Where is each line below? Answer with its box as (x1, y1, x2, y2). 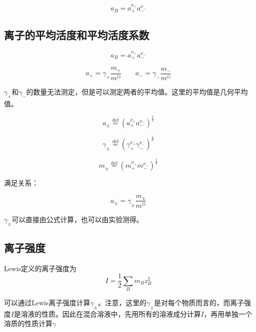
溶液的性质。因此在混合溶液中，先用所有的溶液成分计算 (21, 308, 201, 319)
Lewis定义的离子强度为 (4, 263, 77, 273)
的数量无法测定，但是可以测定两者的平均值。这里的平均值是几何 (26, 86, 234, 96)
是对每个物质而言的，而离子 (154, 297, 244, 307)
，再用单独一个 (204, 308, 253, 319)
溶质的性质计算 (4, 318, 52, 329)
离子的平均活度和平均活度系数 (4, 27, 149, 43)
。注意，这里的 (98, 297, 147, 307)
